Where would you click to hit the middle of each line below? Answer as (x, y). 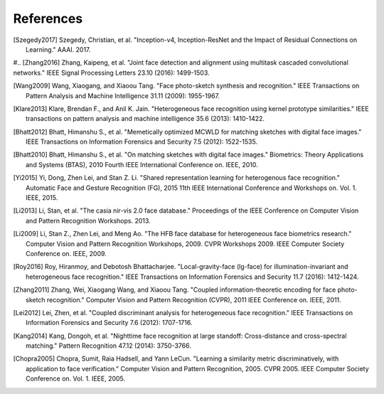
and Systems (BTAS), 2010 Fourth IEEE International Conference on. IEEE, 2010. (142, 164)
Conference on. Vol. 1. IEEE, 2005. (76, 379)
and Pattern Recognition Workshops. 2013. (88, 220)
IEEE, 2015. (42, 198)
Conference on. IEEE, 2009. (66, 253)
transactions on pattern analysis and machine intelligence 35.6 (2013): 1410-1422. (145, 119)
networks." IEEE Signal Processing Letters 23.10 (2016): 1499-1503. (111, 73)
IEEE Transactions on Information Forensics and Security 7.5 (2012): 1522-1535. (142, 142)
